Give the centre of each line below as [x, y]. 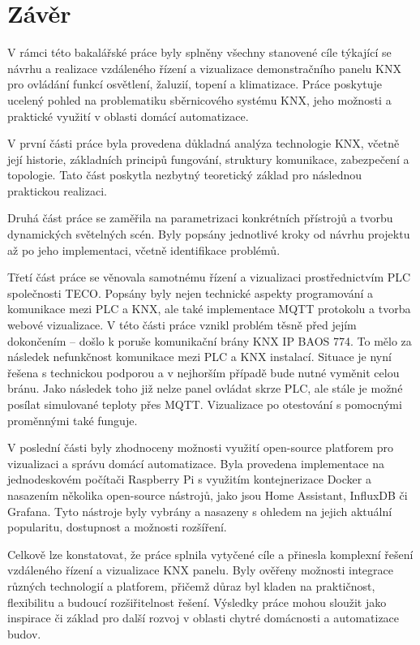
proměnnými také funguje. [73, 420]
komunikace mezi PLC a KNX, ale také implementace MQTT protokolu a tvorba [209, 309]
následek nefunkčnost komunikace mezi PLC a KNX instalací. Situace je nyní [199, 357]
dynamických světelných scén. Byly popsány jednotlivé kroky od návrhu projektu [209, 234]
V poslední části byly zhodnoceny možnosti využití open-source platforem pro [201, 447]
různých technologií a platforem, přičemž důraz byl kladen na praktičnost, [191, 585]
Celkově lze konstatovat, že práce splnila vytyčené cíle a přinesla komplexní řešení [210, 554]
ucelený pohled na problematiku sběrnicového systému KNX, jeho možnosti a [199, 99]
